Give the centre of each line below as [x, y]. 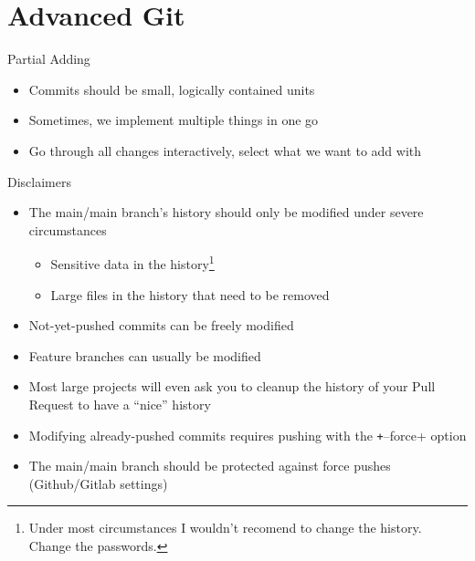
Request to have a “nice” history [120, 404]
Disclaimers [39, 181]
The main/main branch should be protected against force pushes [210, 466]
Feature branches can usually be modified [145, 355]
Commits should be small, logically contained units [172, 89]
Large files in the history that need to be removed [190, 294]
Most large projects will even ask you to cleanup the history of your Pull [232, 386]
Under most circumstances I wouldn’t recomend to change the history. [225, 528]
